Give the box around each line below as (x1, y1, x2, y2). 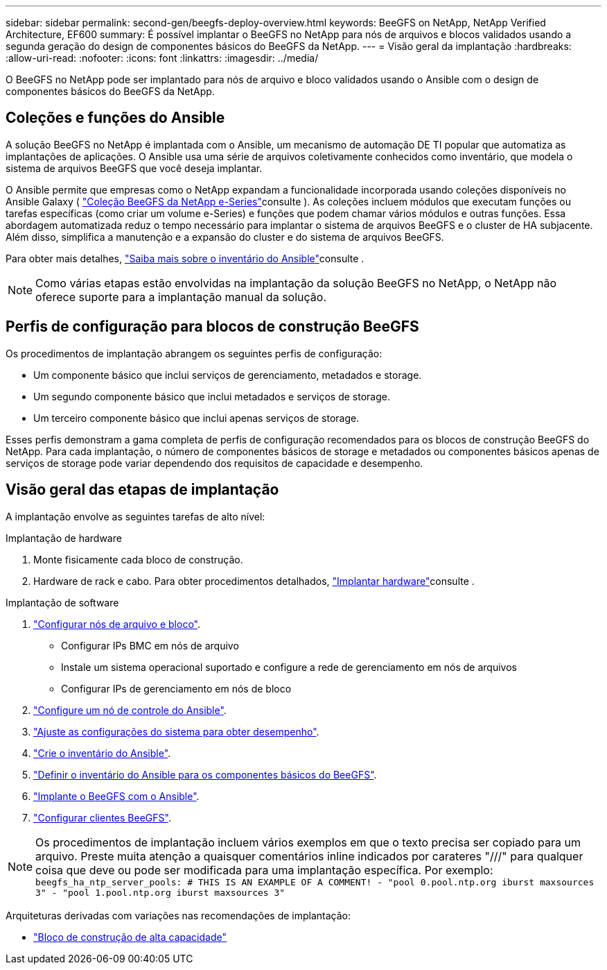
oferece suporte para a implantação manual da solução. (35, 289, 326, 304)
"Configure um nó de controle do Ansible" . (33, 704, 227, 716)
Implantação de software (6, 596, 119, 609)
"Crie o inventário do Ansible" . (33, 747, 171, 759)
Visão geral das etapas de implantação (6, 481, 279, 499)
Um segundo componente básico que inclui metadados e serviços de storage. (33, 390, 390, 402)
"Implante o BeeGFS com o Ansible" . (33, 790, 200, 802)
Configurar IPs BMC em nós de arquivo (61, 639, 239, 652)
